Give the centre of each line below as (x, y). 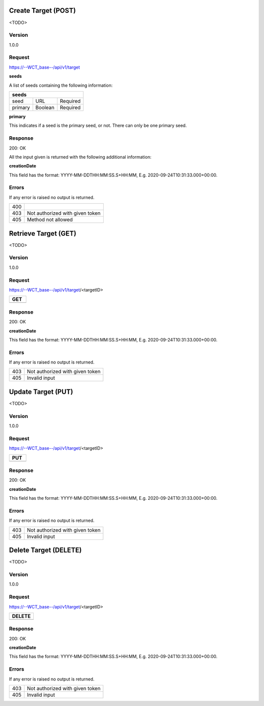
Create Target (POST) (42, 11)
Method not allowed (50, 219)
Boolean (45, 107)
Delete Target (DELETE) (45, 550)
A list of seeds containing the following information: (61, 85)
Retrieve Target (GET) (43, 233)
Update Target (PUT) (41, 392)
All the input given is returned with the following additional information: (80, 157)
